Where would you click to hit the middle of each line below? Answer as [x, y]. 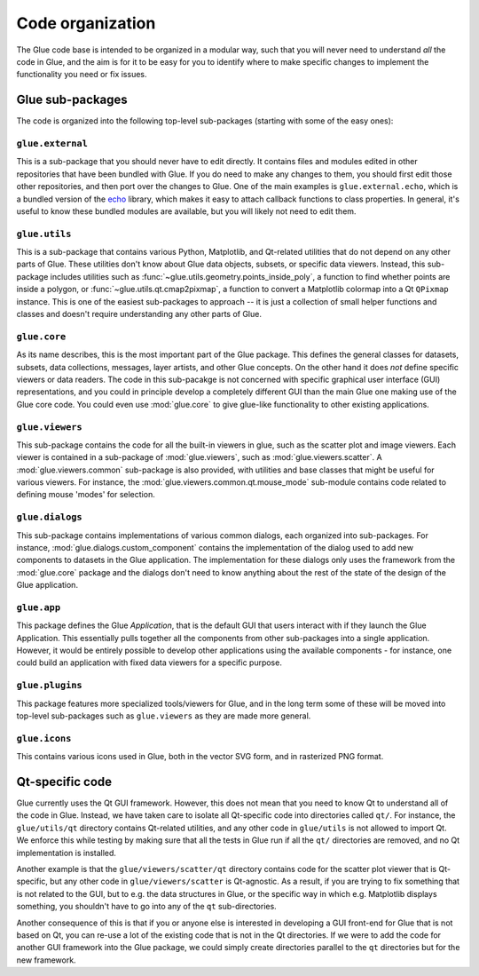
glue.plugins [50, 686]
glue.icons [44, 738]
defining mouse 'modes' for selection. [86, 495]
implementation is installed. [67, 853]
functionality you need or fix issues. [82, 75]
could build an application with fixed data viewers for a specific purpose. [149, 663]
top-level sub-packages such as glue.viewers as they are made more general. [164, 716]
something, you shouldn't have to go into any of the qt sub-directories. [146, 907]
